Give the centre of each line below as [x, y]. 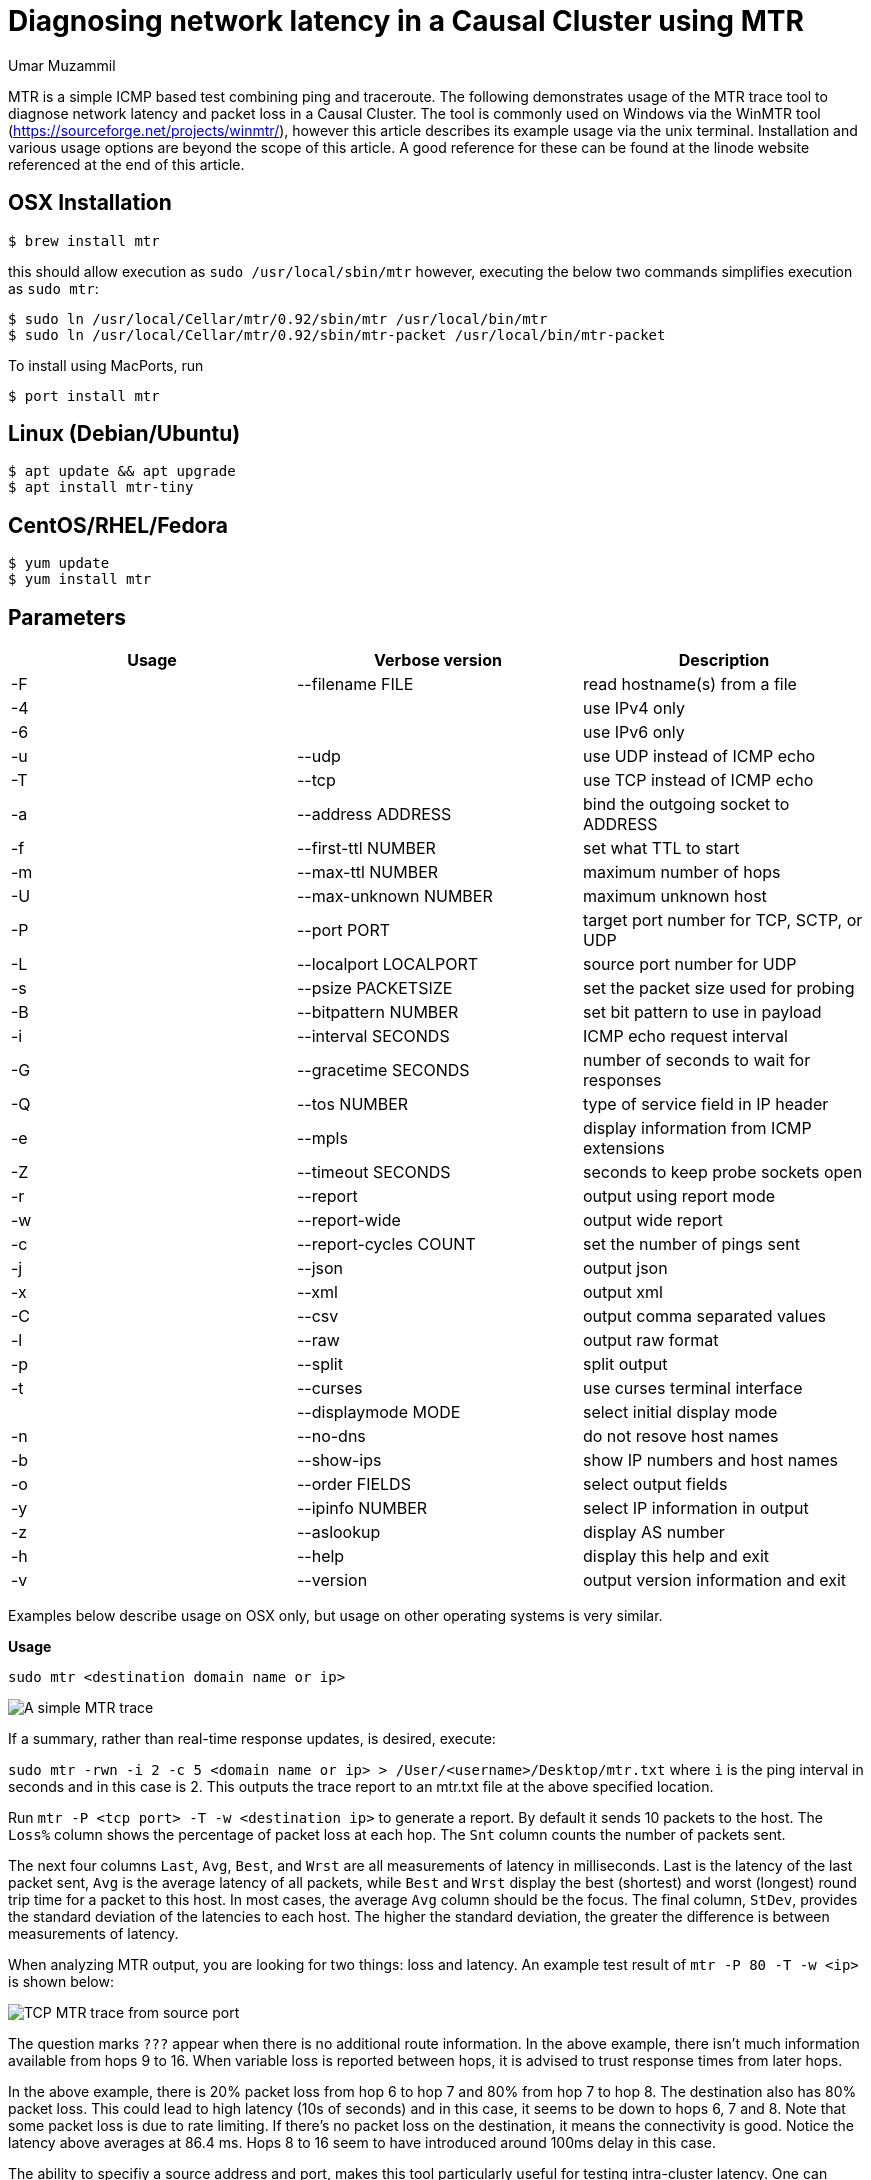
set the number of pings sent [691, 1244]
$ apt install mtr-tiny [101, 487]
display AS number [653, 1532]
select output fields [655, 1484]
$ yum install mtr [80, 579]
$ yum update [59, 563]
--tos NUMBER [352, 1104]
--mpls [322, 1138]
